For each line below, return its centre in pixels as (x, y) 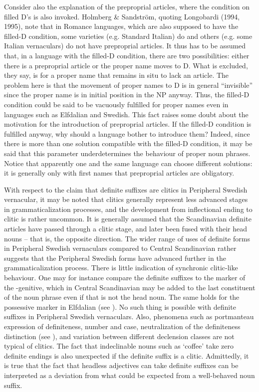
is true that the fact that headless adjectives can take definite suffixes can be (121, 365)
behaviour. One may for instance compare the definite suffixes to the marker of (125, 278)
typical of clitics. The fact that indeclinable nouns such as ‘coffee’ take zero (119, 346)
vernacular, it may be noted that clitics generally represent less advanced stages (126, 199)
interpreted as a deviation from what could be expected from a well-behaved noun (129, 375)
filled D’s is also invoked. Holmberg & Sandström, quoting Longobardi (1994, (122, 16)
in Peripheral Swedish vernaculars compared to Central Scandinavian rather (120, 248)
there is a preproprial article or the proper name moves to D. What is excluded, (126, 65)
